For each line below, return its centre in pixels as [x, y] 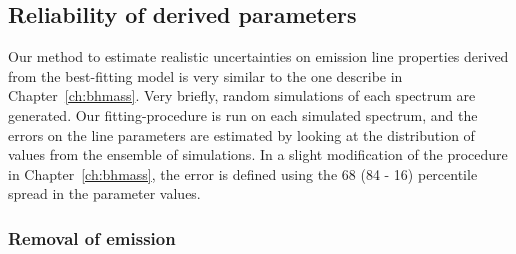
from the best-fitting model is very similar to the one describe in [205, 75]
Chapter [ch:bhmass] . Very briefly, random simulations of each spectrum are [242, 95]
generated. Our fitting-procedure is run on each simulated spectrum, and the [243, 114]
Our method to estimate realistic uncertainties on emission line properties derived [258, 56]
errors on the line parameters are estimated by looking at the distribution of [241, 134]
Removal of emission [92, 237]
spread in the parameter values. [104, 193]
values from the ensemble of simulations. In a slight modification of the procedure [258, 154]
